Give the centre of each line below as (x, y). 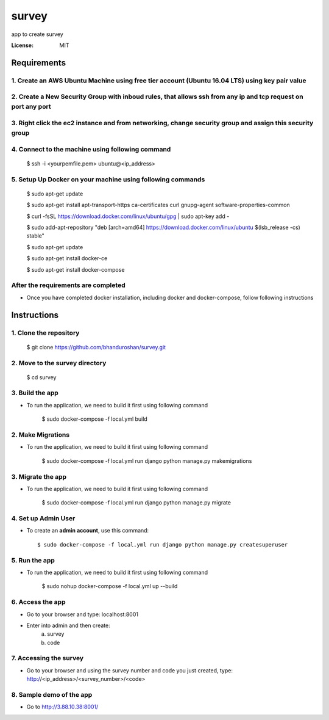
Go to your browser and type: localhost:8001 (82, 614)
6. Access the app (38, 602)
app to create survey (37, 34)
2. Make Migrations (41, 435)
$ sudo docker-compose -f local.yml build (94, 419)
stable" (36, 236)
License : (22, 45)
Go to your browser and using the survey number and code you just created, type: (129, 670)
